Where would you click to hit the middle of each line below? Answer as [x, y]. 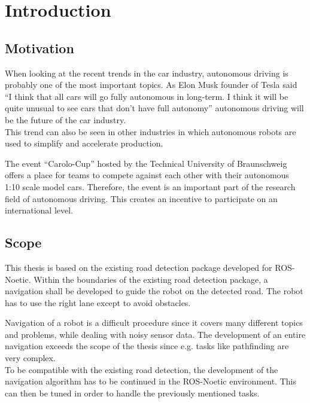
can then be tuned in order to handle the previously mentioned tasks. [132, 393]
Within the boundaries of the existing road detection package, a [151, 279]
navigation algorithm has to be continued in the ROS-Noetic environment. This [151, 381]
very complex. [30, 358]
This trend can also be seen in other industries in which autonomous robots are [151, 131]
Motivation [39, 48]
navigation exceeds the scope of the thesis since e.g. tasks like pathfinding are [147, 346]
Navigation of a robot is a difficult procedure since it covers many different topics [154, 323]
